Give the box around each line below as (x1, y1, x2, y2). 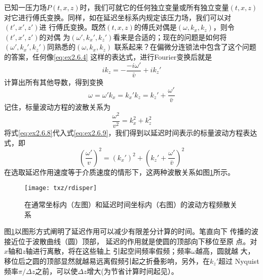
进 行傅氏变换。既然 (39, 22, 106, 32)
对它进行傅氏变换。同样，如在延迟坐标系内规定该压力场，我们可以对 (4, 12, 231, 22)
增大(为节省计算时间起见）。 (87, 265, 178, 276)
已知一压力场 (4, 2, 47, 12)
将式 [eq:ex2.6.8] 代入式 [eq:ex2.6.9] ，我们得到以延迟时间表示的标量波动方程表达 (4, 127, 257, 138)
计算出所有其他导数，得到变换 (4, 76, 103, 87)
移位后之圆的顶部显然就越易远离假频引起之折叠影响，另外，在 (4, 255, 210, 266)
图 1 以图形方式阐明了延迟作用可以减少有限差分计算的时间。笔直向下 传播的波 (4, 226, 258, 237)
